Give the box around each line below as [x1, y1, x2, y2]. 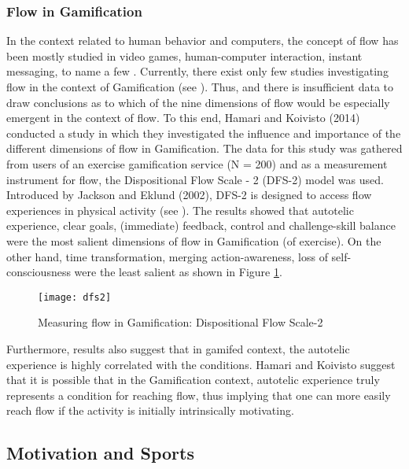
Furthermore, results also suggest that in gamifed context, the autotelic [6, 340, 350, 356]
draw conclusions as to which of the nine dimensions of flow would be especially [6, 94, 390, 110]
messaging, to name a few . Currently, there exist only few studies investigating [6, 63, 389, 79]
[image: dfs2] [38, 291, 112, 303]
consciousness [6, 264, 71, 280]
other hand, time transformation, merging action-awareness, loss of [6, 248, 328, 264]
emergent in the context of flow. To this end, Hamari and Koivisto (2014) [6, 109, 360, 126]
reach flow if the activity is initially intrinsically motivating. [6, 402, 294, 419]
